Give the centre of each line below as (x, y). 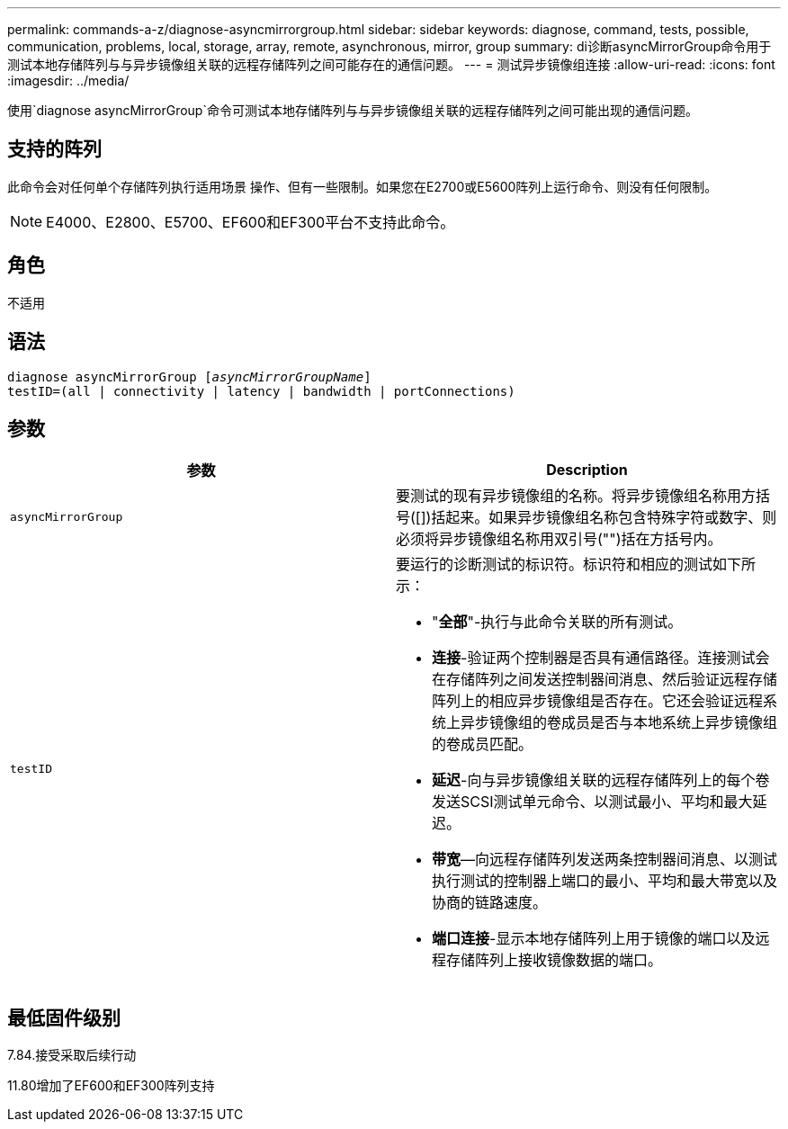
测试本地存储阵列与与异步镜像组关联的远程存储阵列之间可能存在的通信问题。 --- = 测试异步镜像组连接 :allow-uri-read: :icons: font (391, 64)
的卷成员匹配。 (483, 744)
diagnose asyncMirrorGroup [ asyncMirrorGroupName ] (189, 376)
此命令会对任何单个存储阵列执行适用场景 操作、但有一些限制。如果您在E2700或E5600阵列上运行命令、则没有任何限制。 (363, 186)
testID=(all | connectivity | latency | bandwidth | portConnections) (261, 391)
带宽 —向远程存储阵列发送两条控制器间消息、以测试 (605, 860)
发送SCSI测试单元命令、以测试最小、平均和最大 (592, 802)
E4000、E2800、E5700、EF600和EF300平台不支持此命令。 (251, 222)
